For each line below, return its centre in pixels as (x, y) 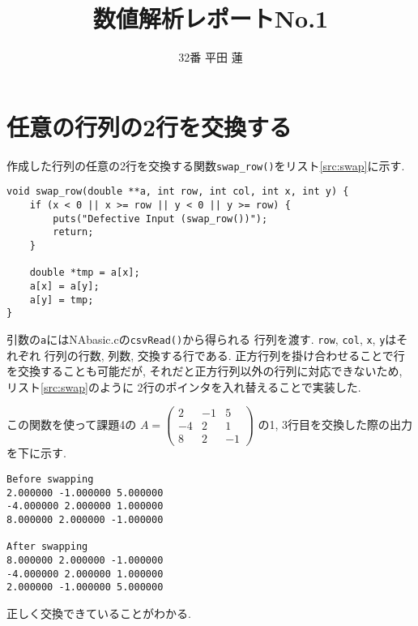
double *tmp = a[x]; (85, 273)
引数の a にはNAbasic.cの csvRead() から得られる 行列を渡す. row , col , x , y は (202, 339)
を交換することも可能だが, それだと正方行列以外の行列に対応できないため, (205, 371)
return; (73, 232)
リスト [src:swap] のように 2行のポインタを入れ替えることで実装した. (184, 386)
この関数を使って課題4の (72, 424)
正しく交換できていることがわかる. (99, 613)
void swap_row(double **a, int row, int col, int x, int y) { (178, 192)
